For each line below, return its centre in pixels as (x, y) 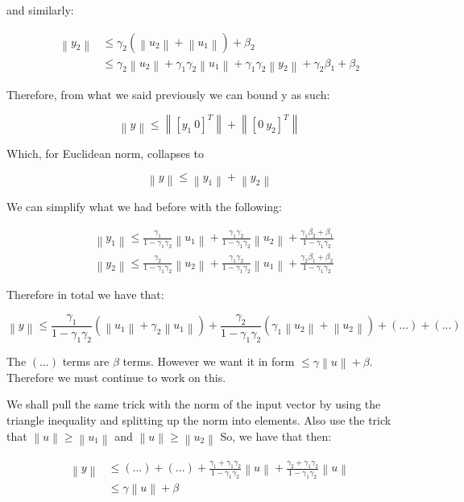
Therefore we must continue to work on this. (116, 377)
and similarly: (40, 10)
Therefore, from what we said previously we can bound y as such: (168, 94)
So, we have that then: (276, 436)
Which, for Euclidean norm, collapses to (106, 153)
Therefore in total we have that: (85, 295)
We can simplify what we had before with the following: (144, 206)
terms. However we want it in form (209, 361)
